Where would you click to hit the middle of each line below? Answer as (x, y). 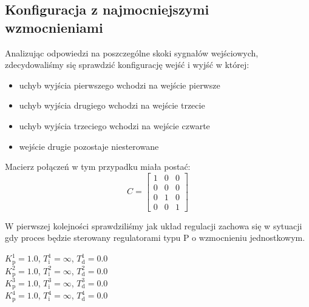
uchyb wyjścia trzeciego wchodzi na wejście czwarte (114, 125)
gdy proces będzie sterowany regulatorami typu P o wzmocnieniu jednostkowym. (155, 238)
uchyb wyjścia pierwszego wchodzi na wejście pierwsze (120, 85)
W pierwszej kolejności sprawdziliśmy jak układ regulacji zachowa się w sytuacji (154, 225)
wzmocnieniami (54, 27)
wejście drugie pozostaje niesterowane (89, 146)
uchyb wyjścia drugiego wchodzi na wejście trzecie (112, 105)
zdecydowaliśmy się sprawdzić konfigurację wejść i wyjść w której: (127, 65)
